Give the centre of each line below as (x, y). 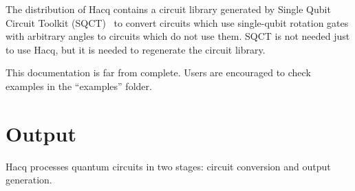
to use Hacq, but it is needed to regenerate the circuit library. (136, 49)
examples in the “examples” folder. (79, 86)
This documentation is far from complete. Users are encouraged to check (158, 72)
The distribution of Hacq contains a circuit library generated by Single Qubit (168, 9)
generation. (29, 180)
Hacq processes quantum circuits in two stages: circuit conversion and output (168, 166)
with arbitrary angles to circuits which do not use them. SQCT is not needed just (178, 36)
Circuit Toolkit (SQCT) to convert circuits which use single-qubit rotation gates (177, 22)
